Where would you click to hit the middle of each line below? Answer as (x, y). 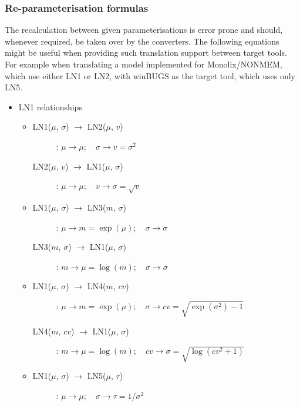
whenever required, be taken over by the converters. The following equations (142, 41)
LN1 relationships (50, 106)
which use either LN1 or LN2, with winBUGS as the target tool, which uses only (150, 75)
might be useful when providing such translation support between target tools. (146, 53)
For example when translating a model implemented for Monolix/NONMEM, (144, 64)
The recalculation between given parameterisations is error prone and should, (144, 30)
